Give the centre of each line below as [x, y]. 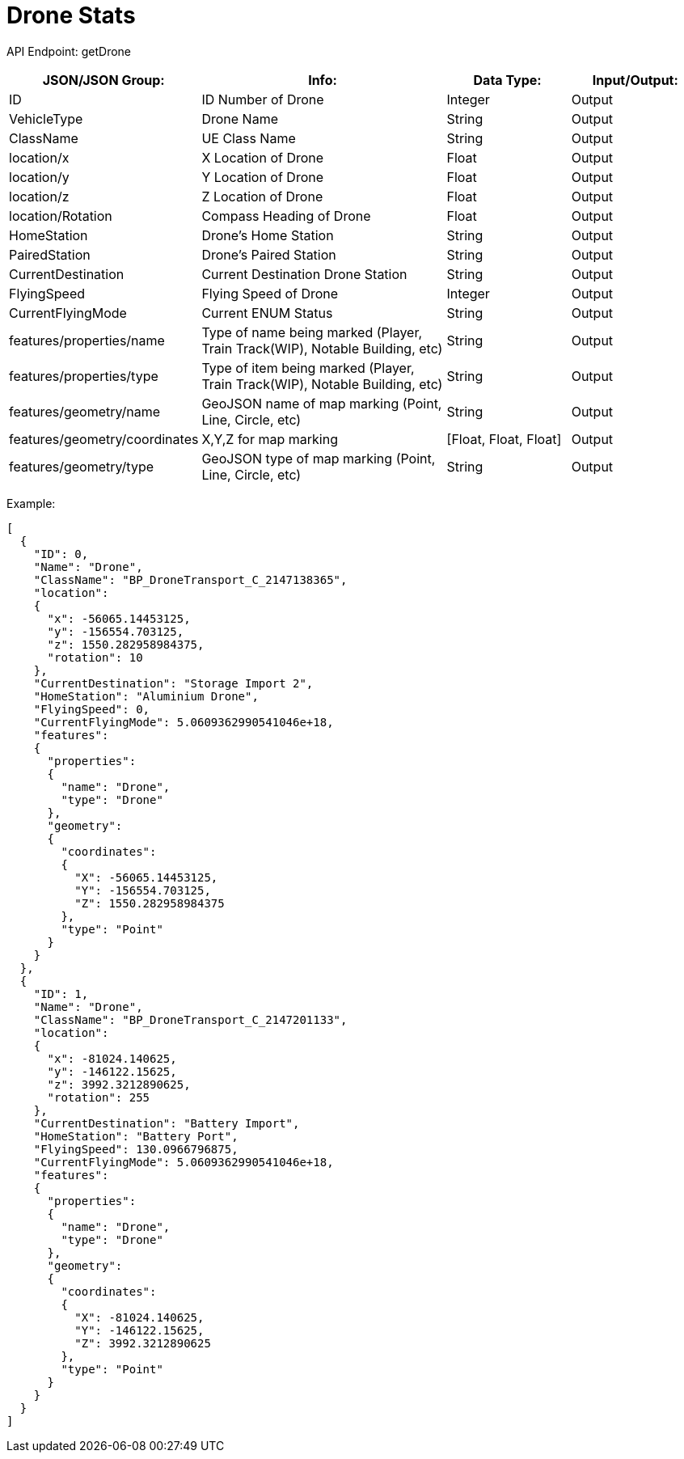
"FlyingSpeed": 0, [92, 709]
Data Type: [507, 80]
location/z [39, 196]
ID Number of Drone [263, 99]
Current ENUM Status [267, 313]
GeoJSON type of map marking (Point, [319, 458]
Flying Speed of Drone [270, 293]
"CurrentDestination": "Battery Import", [167, 1123]
